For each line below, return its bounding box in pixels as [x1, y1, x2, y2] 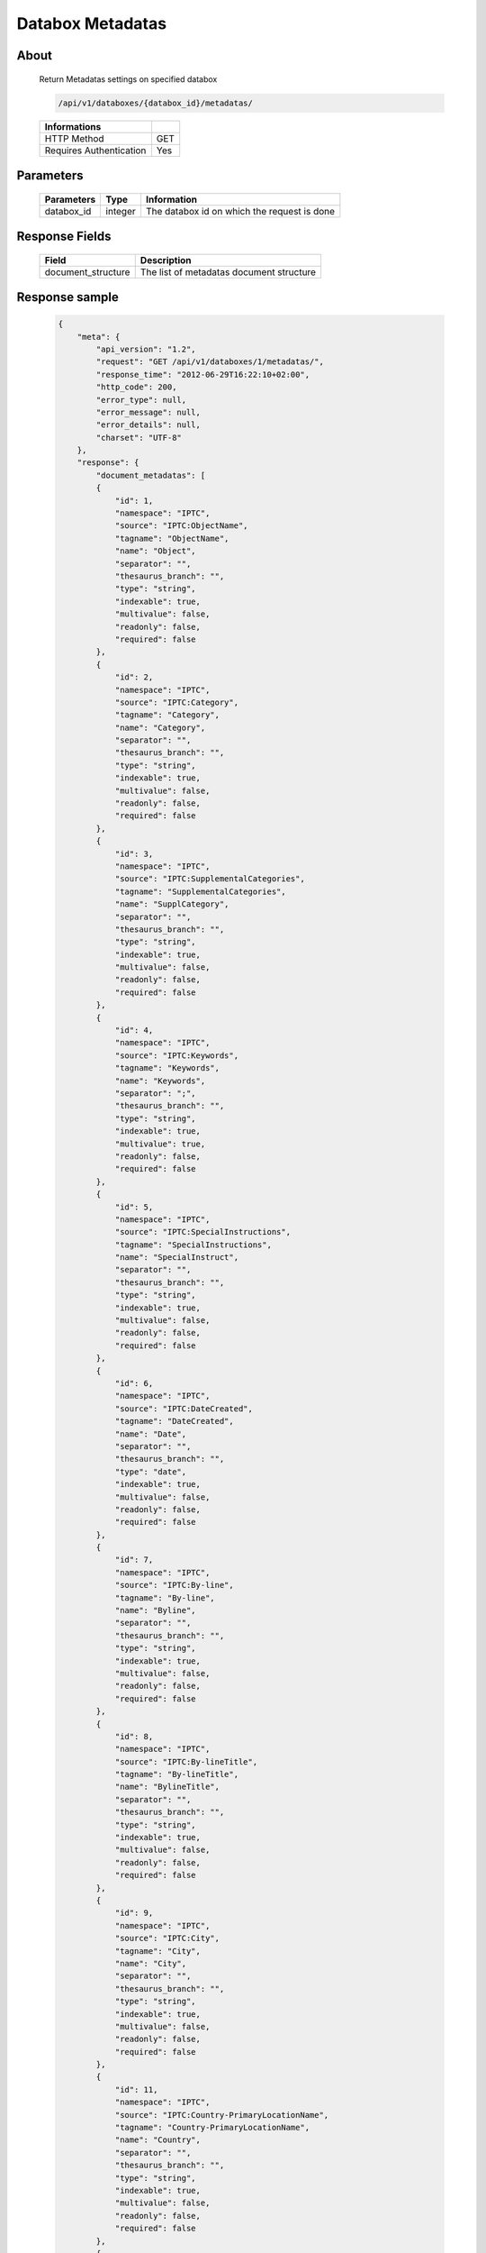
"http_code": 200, [95, 382, 177, 392]
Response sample [16, 289, 119, 305]
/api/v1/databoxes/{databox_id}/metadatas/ [58, 97, 254, 108]
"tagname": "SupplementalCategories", [114, 886, 287, 897]
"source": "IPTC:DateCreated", [114, 1403, 254, 1414]
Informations [44, 120, 102, 132]
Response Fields [16, 228, 112, 243]
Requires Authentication [44, 144, 147, 157]
